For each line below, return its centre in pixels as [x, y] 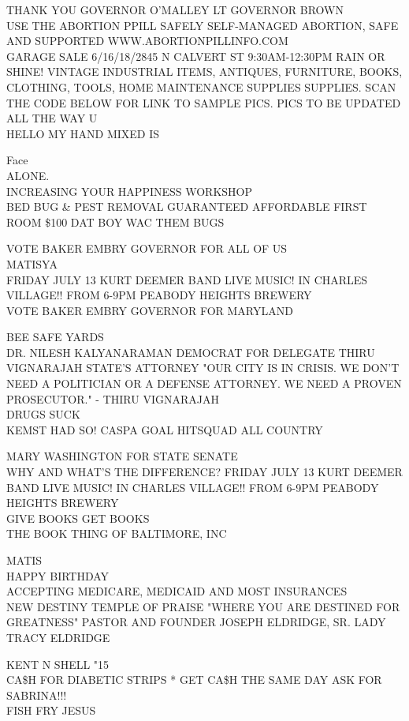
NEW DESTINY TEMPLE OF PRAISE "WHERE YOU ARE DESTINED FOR [203, 606]
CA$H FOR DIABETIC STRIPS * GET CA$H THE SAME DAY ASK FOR [194, 680]
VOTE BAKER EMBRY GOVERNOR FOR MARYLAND [150, 310]
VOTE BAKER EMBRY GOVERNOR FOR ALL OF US [147, 248]
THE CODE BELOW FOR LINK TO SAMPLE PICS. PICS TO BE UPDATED [204, 102]
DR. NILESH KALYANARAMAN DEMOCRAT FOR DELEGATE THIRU [191, 352]
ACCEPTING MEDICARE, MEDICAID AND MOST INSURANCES [177, 591]
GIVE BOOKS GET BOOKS [78, 518]
